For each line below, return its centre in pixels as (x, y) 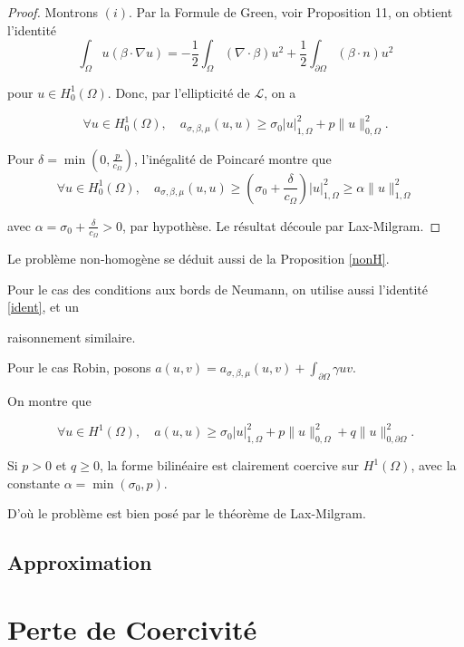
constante (34, 483)
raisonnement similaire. (72, 337)
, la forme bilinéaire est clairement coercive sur (229, 465)
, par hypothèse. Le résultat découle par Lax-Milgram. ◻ (282, 225)
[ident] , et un (43, 307)
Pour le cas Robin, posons (79, 367)
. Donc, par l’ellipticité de (179, 92)
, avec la (434, 465)
